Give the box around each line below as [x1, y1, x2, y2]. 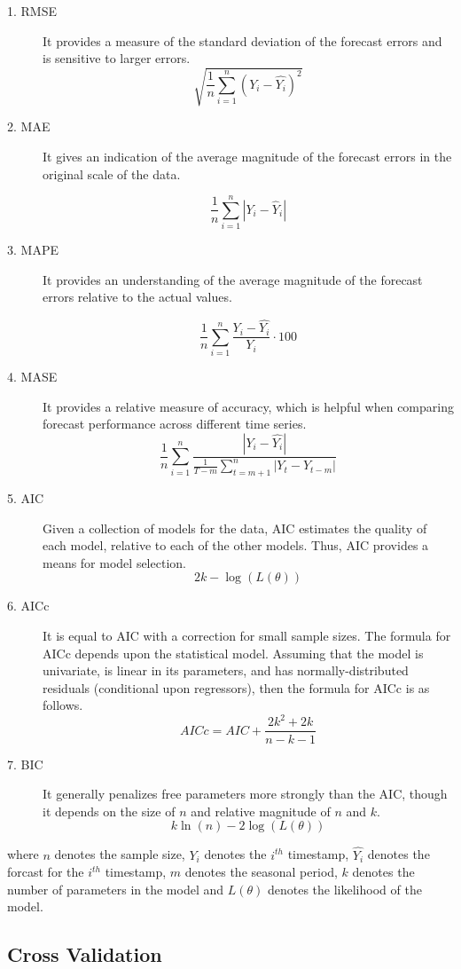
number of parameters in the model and [7, 879, 224, 898]
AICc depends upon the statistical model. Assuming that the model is [43, 643, 424, 662]
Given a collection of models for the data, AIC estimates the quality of [43, 518, 427, 537]
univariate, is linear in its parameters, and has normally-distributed [43, 661, 409, 680]
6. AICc [7, 596, 50, 615]
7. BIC [7, 754, 43, 773]
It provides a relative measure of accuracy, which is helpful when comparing [43, 397, 454, 415]
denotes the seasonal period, [184, 863, 338, 881]
